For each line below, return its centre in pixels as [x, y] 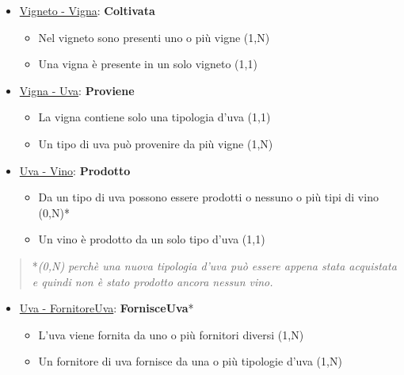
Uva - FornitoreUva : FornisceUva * [107, 308]
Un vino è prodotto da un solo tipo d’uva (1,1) [152, 239]
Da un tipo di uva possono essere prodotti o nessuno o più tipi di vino [208, 197]
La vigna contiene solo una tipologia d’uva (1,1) [154, 117]
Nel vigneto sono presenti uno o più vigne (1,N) [154, 37]
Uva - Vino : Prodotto [75, 170]
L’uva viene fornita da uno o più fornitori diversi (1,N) [171, 334]
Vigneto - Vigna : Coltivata [87, 10]
